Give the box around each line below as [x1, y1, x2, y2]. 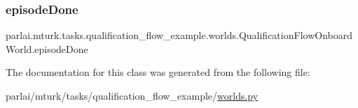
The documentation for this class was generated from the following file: [6, 65, 310, 79]
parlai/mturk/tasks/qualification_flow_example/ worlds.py [6, 88, 259, 102]
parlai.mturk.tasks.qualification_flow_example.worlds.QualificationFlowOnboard [6, 28, 352, 43]
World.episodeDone [6, 41, 88, 56]
